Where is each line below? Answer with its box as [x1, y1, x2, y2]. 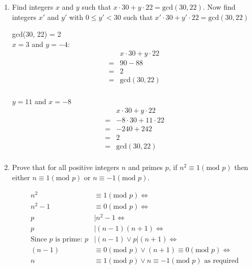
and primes [128, 162, 163, 173]
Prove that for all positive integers [12, 162, 119, 173]
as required [204, 257, 239, 264]
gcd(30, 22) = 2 [12, 29, 61, 39]
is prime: [55, 235, 83, 243]
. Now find [203, 2, 236, 12]
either [12, 172, 30, 182]
